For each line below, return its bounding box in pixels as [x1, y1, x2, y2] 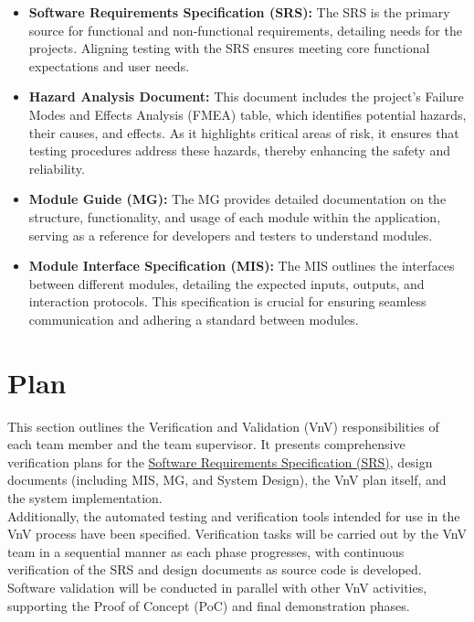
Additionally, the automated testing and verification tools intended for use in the [7, 506, 460, 525]
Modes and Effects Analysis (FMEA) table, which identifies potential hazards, [28, 104, 467, 123]
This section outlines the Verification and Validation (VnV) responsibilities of [7, 416, 439, 435]
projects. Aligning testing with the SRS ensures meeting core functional [28, 38, 430, 58]
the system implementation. [7, 488, 163, 507]
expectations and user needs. [28, 56, 190, 75]
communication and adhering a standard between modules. [28, 309, 359, 328]
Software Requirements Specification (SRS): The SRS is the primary [28, 3, 450, 21]
